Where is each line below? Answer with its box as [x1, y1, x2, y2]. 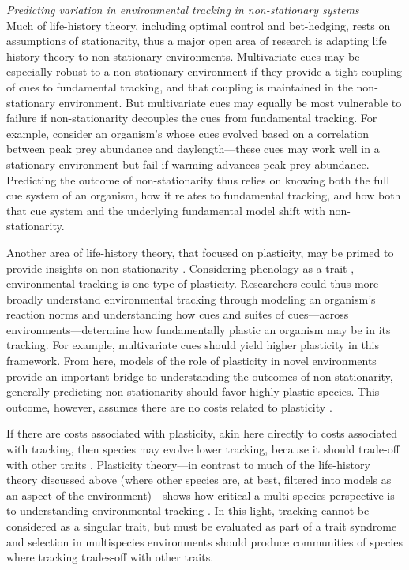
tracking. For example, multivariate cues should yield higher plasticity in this [6, 337, 380, 353]
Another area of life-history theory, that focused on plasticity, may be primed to [6, 244, 394, 260]
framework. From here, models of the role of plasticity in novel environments [6, 352, 377, 369]
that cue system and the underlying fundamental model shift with [6, 202, 325, 218]
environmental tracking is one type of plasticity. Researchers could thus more [6, 275, 379, 292]
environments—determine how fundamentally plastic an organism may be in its [6, 321, 391, 337]
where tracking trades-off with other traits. [6, 549, 214, 565]
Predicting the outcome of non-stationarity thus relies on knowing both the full [6, 171, 390, 188]
